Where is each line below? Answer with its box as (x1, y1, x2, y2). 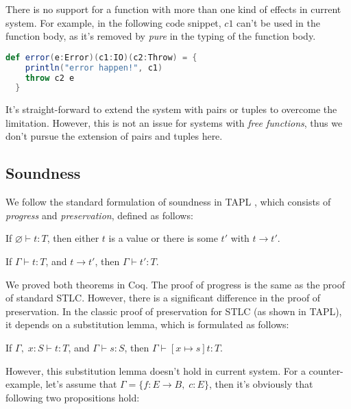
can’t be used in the (237, 15, 320, 29)
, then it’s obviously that (208, 377, 313, 391)
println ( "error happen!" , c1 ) (25, 62, 163, 73)
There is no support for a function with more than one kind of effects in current (5, 2, 341, 16)
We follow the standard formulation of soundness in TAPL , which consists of (5, 195, 331, 209)
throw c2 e (25, 73, 75, 83)
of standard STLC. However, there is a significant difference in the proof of (5, 290, 321, 305)
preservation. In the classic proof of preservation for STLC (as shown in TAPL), (5, 303, 342, 318)
